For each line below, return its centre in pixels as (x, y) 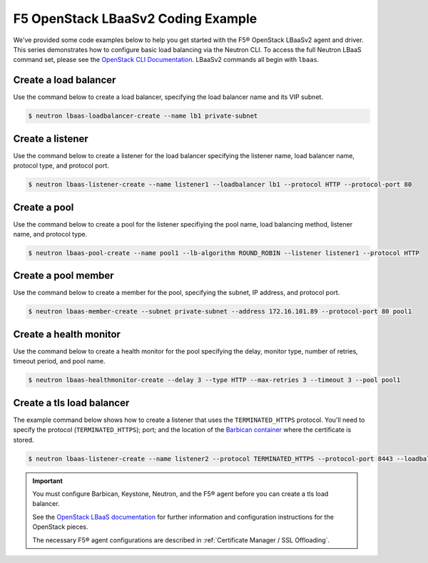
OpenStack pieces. (60, 527)
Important (48, 480)
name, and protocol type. (50, 234)
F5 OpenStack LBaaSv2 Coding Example (135, 19)
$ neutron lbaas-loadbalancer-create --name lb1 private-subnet (143, 116)
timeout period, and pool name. (59, 361)
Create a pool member (63, 275)
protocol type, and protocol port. (61, 166)
